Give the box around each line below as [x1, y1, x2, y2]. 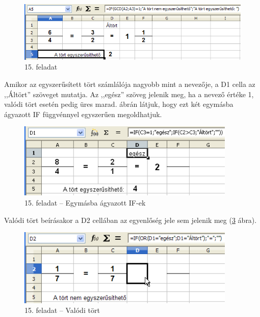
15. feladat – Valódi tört [24, 305, 100, 315]
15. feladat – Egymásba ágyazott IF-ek [24, 197, 146, 208]
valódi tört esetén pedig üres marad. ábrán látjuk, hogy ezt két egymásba [4, 99, 233, 109]
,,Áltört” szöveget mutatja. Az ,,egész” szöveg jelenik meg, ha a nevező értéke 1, [4, 88, 254, 99]
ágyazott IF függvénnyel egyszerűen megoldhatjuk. [4, 108, 162, 119]
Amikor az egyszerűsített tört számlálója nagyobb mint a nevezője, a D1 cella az [4, 79, 255, 89]
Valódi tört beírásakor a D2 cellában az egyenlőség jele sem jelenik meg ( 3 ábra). [4, 214, 257, 225]
